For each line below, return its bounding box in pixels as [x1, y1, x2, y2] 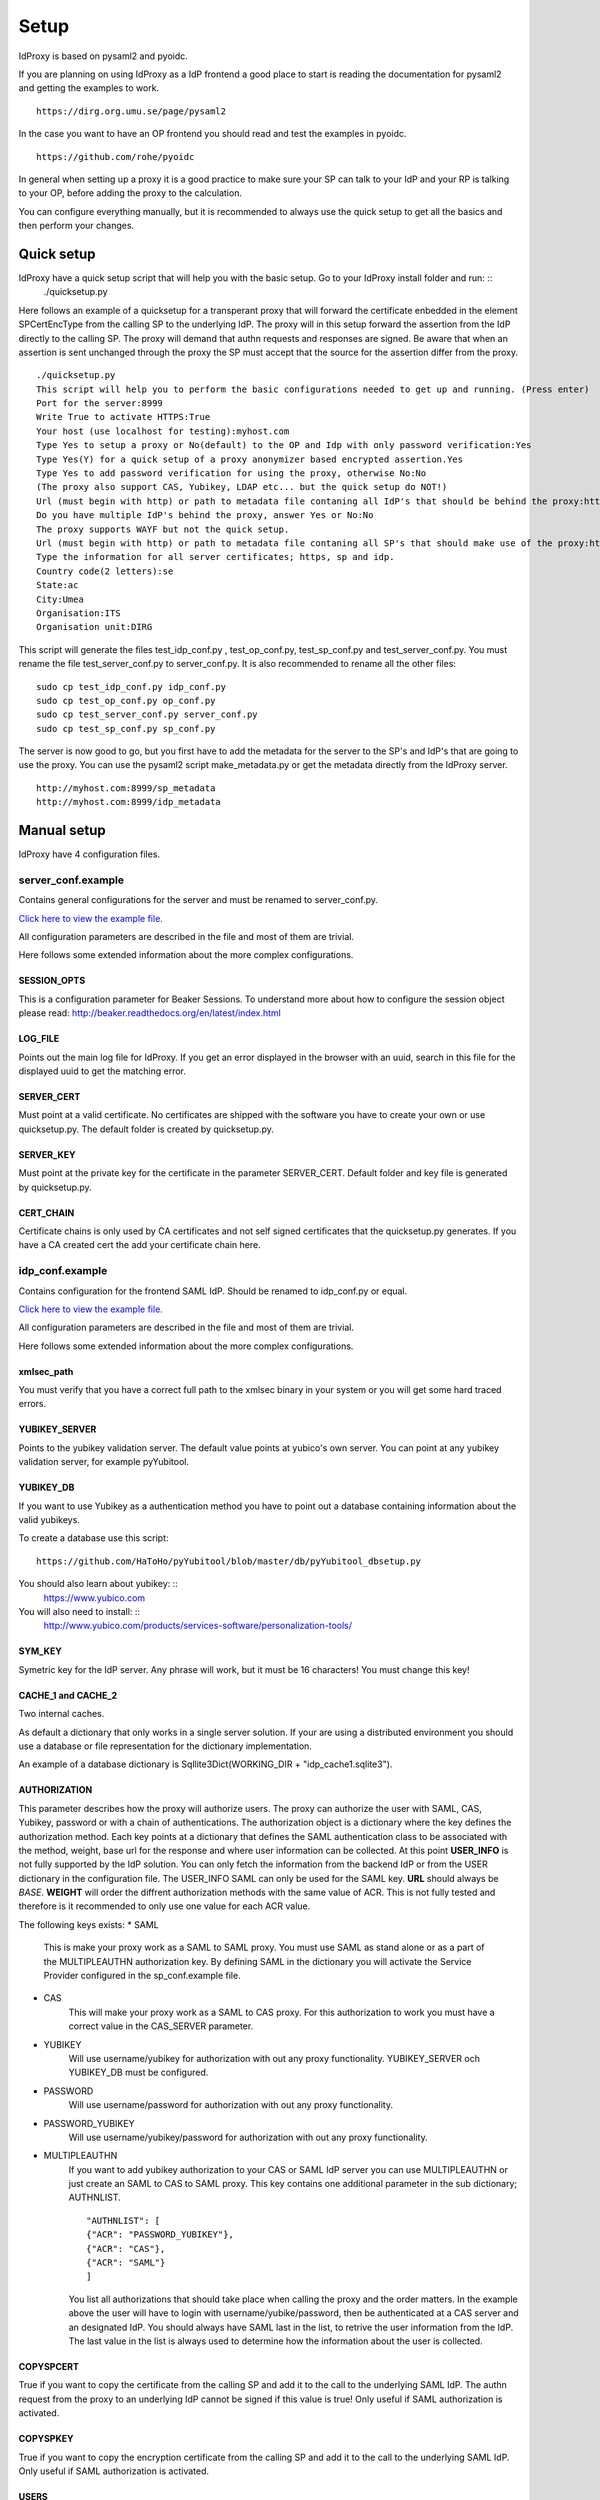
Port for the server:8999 [36, 398, 164, 409]
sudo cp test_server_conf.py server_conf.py [36, 709, 259, 720]
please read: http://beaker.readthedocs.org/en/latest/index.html [18, 1007, 282, 1019]
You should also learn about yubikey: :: [18, 1578, 179, 1590]
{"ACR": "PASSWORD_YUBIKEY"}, [86, 2229, 235, 2240]
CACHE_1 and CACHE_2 [18, 1689, 118, 1701]
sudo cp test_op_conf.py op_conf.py [36, 695, 216, 706]
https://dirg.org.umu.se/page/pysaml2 [36, 105, 227, 117]
